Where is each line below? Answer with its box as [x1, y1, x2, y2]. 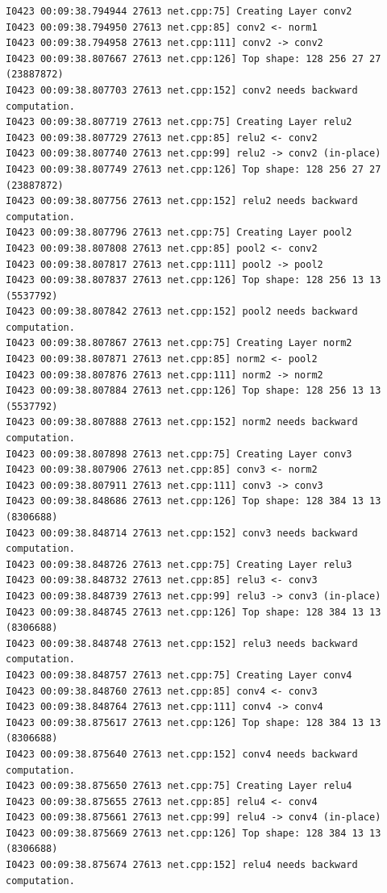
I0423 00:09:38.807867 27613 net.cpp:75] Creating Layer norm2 [6, 337, 352, 349]
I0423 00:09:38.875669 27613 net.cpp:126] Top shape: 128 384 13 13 [6, 827, 381, 839]
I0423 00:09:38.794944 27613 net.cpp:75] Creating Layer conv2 [6, 6, 352, 17]
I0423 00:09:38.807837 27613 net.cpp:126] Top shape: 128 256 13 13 [6, 274, 381, 286]
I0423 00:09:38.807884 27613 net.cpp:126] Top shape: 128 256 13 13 [6, 385, 381, 397]
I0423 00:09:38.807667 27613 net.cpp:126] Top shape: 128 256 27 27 [6, 52, 381, 65]
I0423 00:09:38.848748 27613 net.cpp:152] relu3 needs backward [6, 637, 358, 649]
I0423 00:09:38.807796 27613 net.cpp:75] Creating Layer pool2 [6, 227, 352, 239]
